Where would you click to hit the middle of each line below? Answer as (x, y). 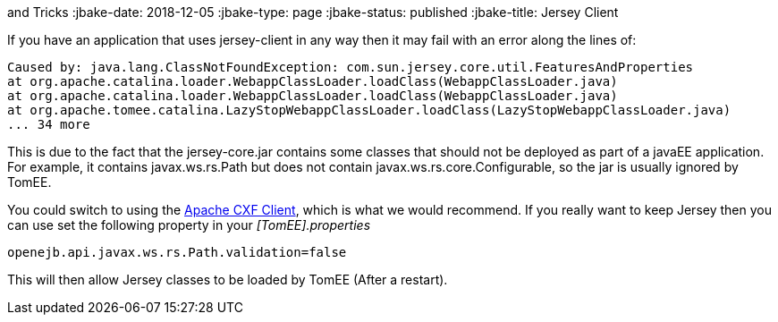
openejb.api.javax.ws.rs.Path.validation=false (177, 252)
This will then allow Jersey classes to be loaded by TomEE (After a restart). (228, 280)
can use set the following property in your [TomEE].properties (189, 225)
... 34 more (49, 124)
